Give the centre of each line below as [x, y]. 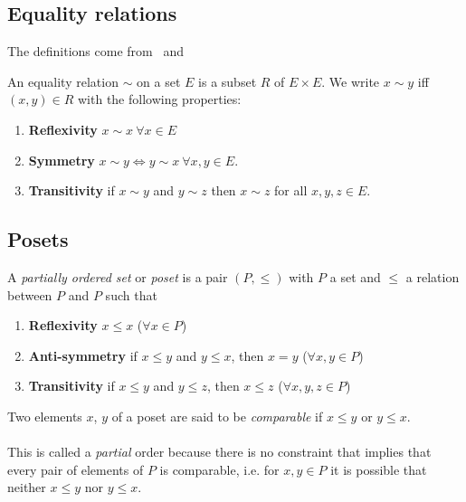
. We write [351, 81]
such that [131, 294]
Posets [38, 239]
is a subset [228, 81]
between [30, 294]
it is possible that [379, 469]
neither [27, 487]
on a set [159, 81]
